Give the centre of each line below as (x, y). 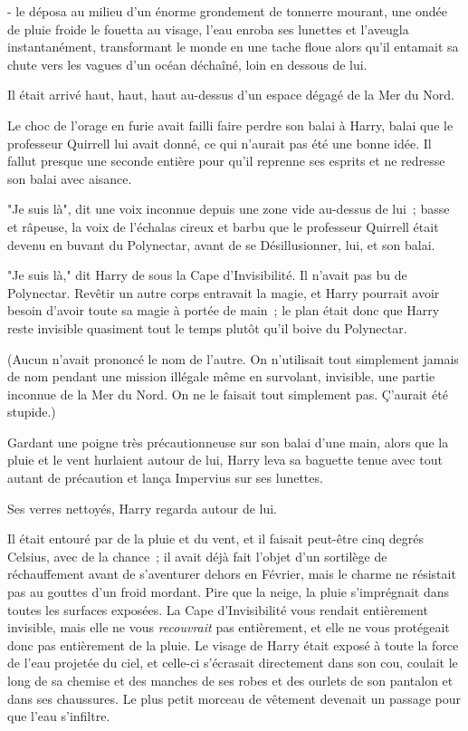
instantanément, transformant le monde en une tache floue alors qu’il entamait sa (233, 47)
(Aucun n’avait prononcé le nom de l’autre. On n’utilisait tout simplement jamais (233, 358)
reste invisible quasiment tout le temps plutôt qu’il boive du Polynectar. (207, 327)
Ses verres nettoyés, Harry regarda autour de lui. (143, 508)
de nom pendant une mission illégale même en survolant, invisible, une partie (221, 376)
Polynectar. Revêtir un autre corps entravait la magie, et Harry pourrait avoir (224, 292)
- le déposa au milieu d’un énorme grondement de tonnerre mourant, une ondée (227, 11)
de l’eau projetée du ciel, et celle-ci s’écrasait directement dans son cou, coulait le (233, 663)
